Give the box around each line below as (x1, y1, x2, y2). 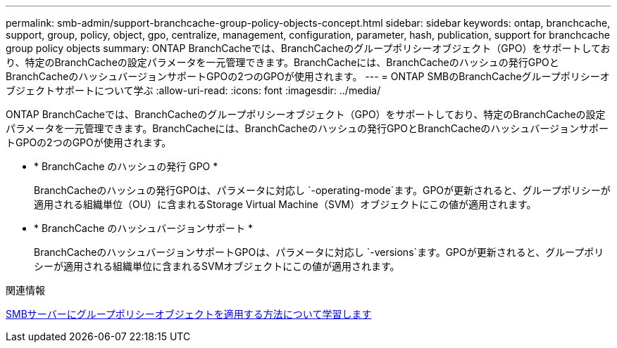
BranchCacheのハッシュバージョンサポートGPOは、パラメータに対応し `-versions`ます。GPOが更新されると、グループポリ (34, 246, 604, 258)
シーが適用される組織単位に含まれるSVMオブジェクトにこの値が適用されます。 (34, 260, 400, 272)
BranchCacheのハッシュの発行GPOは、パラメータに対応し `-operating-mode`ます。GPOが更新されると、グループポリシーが (34, 184, 611, 196)
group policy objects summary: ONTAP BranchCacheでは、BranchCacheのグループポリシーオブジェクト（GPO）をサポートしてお (6, 42, 611, 54)
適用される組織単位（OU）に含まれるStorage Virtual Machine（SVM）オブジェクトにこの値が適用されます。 (34, 198, 537, 210)
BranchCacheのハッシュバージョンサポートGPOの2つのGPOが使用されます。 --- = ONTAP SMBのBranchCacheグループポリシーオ (6, 70, 610, 82)
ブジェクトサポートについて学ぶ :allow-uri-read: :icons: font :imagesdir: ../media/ (6, 84, 381, 96)
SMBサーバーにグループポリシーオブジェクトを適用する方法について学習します (6, 308, 372, 320)
